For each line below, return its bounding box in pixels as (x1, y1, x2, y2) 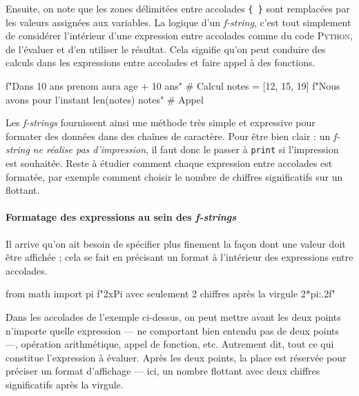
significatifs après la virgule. (6, 377, 124, 391)
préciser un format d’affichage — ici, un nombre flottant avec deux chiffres (6, 364, 320, 378)
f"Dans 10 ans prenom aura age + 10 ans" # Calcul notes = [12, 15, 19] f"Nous (6, 79, 340, 93)
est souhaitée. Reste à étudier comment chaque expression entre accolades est (6, 156, 333, 170)
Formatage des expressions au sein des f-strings (6, 210, 237, 224)
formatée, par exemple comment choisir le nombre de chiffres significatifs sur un (6, 169, 343, 184)
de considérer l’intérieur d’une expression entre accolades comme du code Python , (6, 28, 353, 43)
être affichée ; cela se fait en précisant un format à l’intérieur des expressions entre (6, 250, 353, 264)
